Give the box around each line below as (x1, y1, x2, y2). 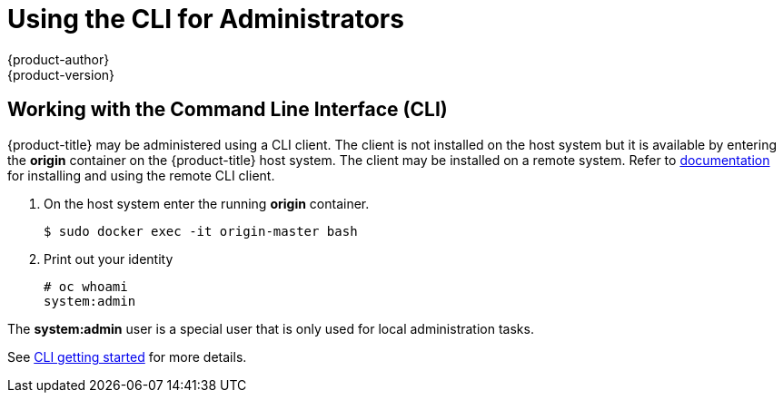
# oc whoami (44, 278, 128, 294)
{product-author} (7, 51, 110, 67)
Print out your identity (44, 250, 173, 267)
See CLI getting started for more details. (7, 348, 247, 365)
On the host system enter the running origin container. (44, 195, 370, 211)
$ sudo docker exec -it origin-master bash (44, 223, 358, 239)
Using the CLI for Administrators (7, 4, 404, 34)
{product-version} (7, 66, 115, 83)
